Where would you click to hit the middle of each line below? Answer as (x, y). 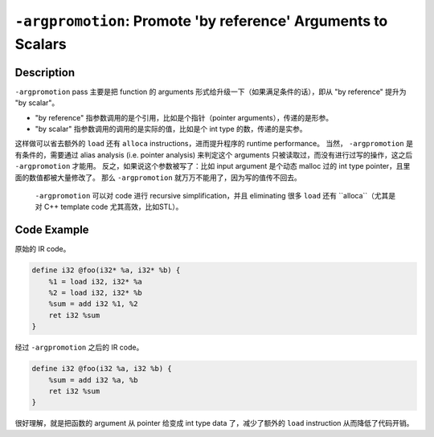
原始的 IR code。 (43, 249)
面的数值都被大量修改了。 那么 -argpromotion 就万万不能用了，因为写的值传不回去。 (158, 178)
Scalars (41, 44)
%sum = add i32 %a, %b (93, 380)
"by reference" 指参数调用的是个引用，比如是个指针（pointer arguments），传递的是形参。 (184, 117)
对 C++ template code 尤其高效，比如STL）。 (109, 207)
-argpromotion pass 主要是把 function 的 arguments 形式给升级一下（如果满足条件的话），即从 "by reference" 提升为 (211, 92)
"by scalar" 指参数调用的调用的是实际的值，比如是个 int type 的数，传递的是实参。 (171, 129)
